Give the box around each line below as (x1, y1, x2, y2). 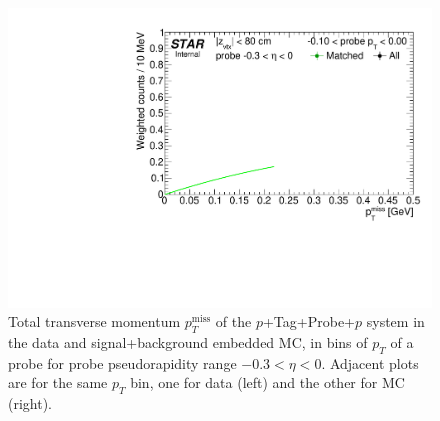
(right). (8, 393, 53, 414)
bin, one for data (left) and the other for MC (130, 372, 405, 393)
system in (366, 311, 425, 332)
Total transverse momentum (8, 311, 181, 332)
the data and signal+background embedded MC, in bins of (8, 332, 368, 353)
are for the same (8, 372, 108, 393)
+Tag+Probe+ (262, 311, 356, 332)
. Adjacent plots (321, 352, 419, 373)
